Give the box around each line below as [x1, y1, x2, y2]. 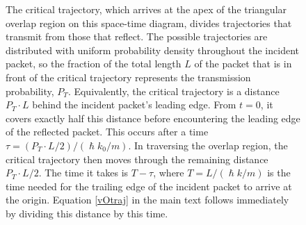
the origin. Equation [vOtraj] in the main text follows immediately [6, 192, 289, 207]
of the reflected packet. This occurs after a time [6, 124, 209, 139]
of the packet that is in [194, 56, 292, 71]
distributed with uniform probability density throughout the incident [6, 42, 299, 57]
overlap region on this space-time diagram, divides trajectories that [6, 15, 292, 30]
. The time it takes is [38, 165, 129, 180]
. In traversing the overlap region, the [128, 137, 288, 152]
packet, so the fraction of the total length [6, 56, 182, 71]
